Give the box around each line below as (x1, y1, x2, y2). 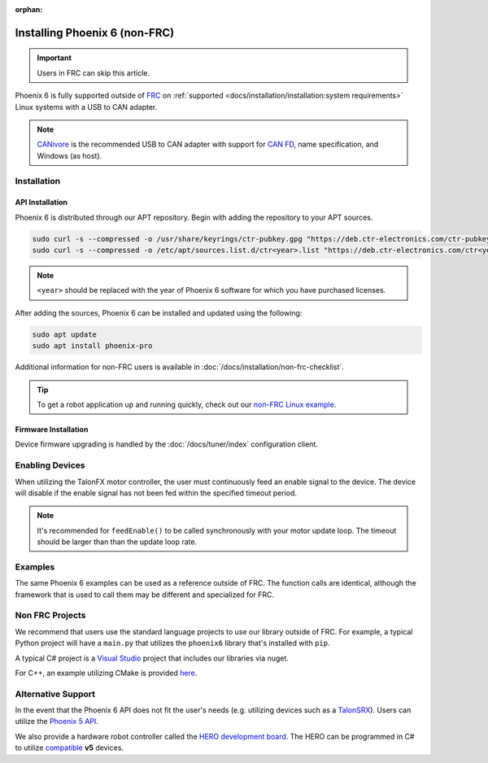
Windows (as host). (37, 150, 102, 160)
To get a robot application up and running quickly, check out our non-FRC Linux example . (37, 399, 337, 409)
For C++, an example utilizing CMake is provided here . (15, 668, 198, 678)
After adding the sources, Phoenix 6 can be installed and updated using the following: (15, 307, 303, 317)
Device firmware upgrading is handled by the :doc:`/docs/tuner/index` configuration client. (15, 439, 319, 449)
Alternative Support (15, 688, 96, 700)
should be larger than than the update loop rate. (37, 537, 198, 547)
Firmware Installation (15, 424, 89, 434)
